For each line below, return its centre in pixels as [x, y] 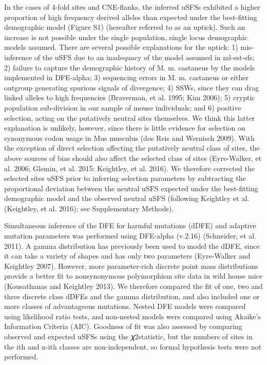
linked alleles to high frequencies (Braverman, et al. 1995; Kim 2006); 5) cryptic [130, 97]
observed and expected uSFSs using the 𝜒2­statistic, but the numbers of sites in [128, 336]
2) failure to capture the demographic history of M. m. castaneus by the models [130, 67]
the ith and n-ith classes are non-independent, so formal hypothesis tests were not [133, 346]
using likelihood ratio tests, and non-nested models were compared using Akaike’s [132, 316]
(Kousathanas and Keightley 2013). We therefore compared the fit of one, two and [133, 286]
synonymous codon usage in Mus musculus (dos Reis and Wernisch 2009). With [129, 138]
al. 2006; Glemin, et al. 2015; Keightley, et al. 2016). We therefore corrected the [129, 168]
